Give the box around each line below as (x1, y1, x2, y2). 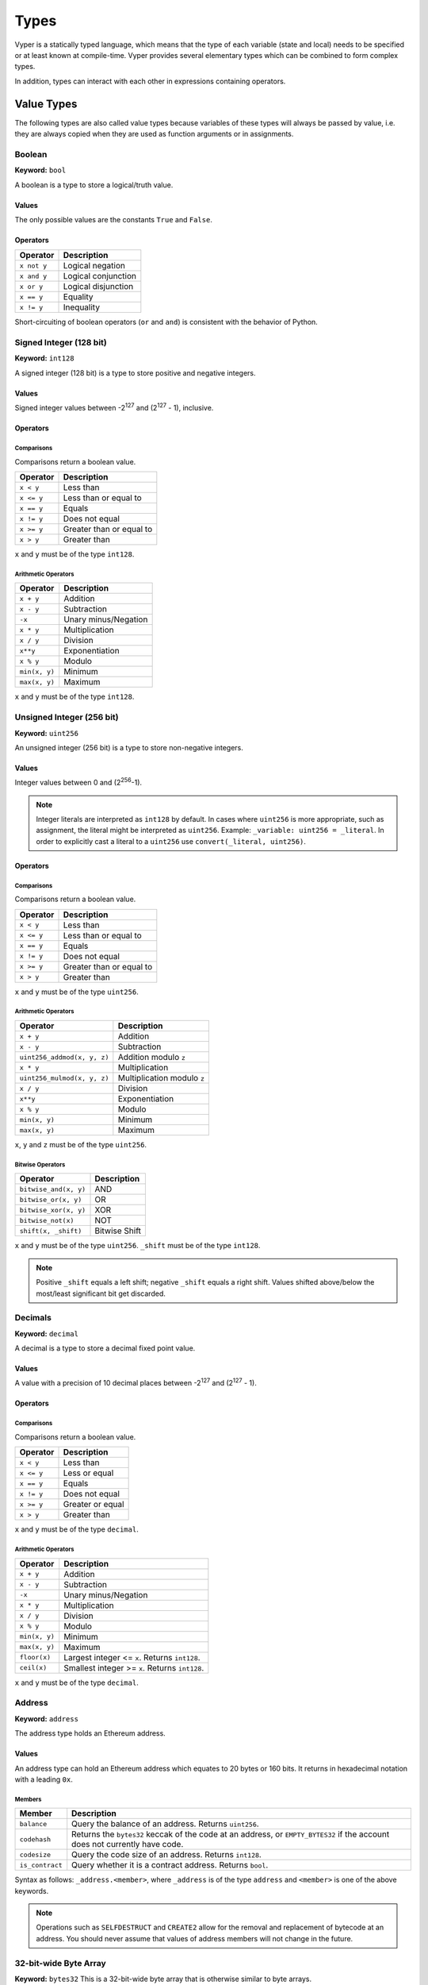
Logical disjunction (63, 281, 134, 292)
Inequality (63, 302, 101, 313)
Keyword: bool (14, 165, 67, 175)
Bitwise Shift (94, 1225, 142, 1236)
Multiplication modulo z (117, 1073, 205, 1084)
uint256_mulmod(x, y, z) (19, 1073, 109, 1082)
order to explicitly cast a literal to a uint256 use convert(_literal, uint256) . (36, 836, 307, 846)
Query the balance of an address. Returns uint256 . (71, 1818, 259, 1829)
